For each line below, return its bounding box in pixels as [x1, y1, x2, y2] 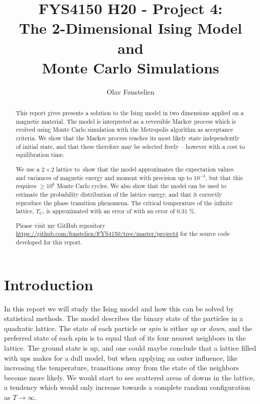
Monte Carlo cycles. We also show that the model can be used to [57, 182, 226, 190]
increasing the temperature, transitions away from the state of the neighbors [4, 362, 239, 373]
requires [16, 182, 37, 190]
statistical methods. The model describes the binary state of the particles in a [4, 313, 243, 324]
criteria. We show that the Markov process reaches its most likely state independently [16, 134, 240, 142]
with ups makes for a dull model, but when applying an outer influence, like [4, 352, 237, 363]
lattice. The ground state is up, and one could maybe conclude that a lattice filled [4, 343, 256, 353]
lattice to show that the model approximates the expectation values [56, 165, 234, 173]
